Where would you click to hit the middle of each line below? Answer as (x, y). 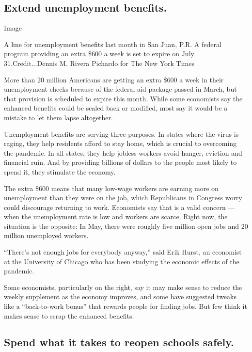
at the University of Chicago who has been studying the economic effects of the (122, 261)
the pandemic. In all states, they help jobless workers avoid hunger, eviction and (123, 152)
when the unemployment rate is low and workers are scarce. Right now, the (116, 216)
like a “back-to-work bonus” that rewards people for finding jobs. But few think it (126, 306)
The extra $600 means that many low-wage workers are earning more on (111, 188)
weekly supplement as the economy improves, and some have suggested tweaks (120, 296)
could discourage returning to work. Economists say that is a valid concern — (119, 207)
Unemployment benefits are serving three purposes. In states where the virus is (121, 134)
